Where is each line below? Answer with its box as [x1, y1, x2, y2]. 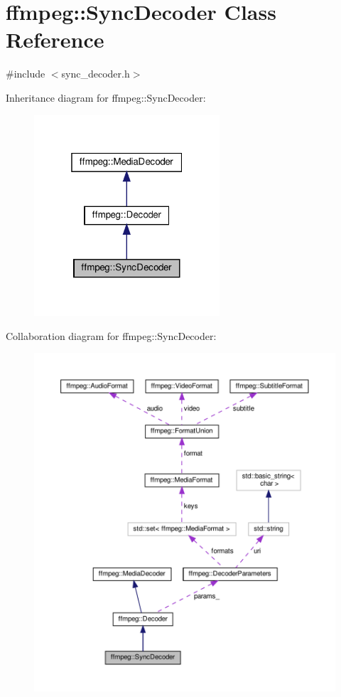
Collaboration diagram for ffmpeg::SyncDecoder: [6, 328, 217, 343]
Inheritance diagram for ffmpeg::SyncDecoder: [6, 90, 206, 105]
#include [6, 66, 45, 81]
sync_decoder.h [61, 66, 130, 81]
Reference [6, 25, 104, 54]
